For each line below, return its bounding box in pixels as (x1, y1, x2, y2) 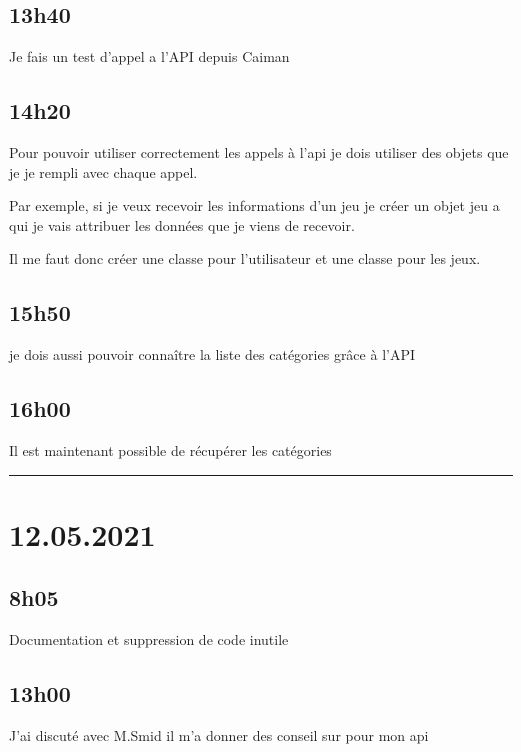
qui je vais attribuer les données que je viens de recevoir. (9, 214, 355, 235)
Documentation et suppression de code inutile (9, 629, 289, 650)
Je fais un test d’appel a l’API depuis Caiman (9, 46, 290, 67)
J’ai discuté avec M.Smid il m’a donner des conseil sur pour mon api (9, 724, 429, 745)
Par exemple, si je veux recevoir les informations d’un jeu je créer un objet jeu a (9, 195, 500, 216)
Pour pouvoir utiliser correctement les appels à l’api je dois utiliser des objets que (9, 142, 509, 162)
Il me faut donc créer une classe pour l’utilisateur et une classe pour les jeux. (9, 248, 481, 269)
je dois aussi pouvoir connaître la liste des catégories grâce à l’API (9, 344, 415, 365)
